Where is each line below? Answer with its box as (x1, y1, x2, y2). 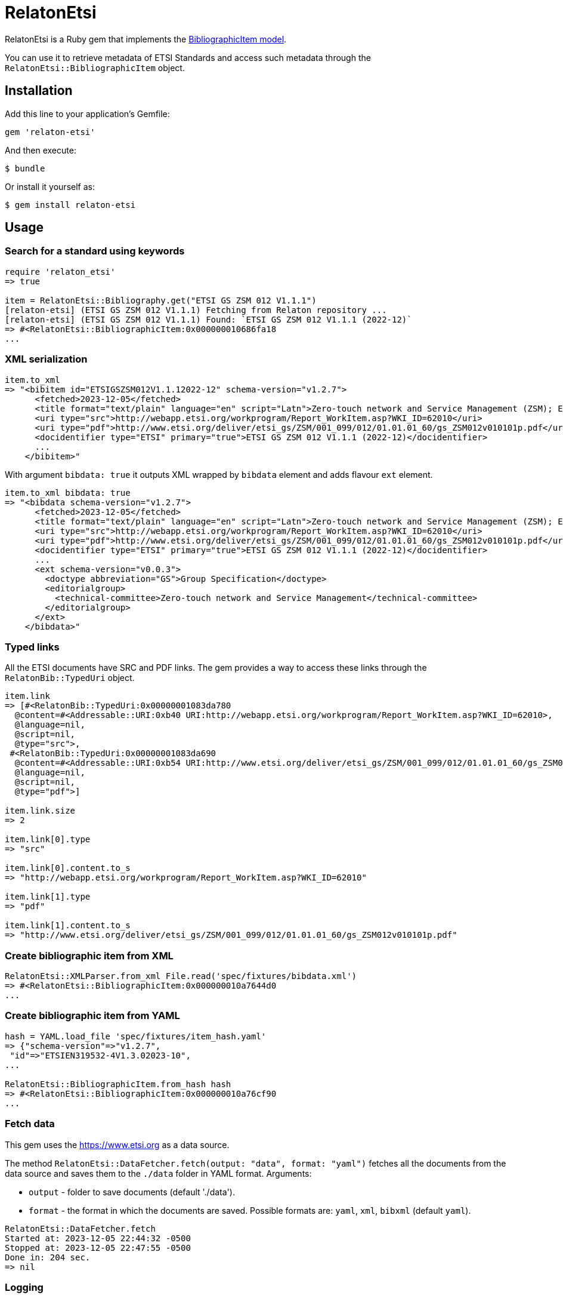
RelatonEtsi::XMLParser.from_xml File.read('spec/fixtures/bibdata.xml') (5, 971, 357, 981)
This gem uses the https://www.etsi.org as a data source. (5, 1139, 230, 1150)
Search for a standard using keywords (5, 245, 185, 257)
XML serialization (5, 353, 88, 366)
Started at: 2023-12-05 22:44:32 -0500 (5, 1233, 191, 1243)
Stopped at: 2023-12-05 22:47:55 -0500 (5, 1242, 191, 1253)
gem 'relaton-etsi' (5, 127, 95, 137)
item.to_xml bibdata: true (5, 487, 131, 498)
